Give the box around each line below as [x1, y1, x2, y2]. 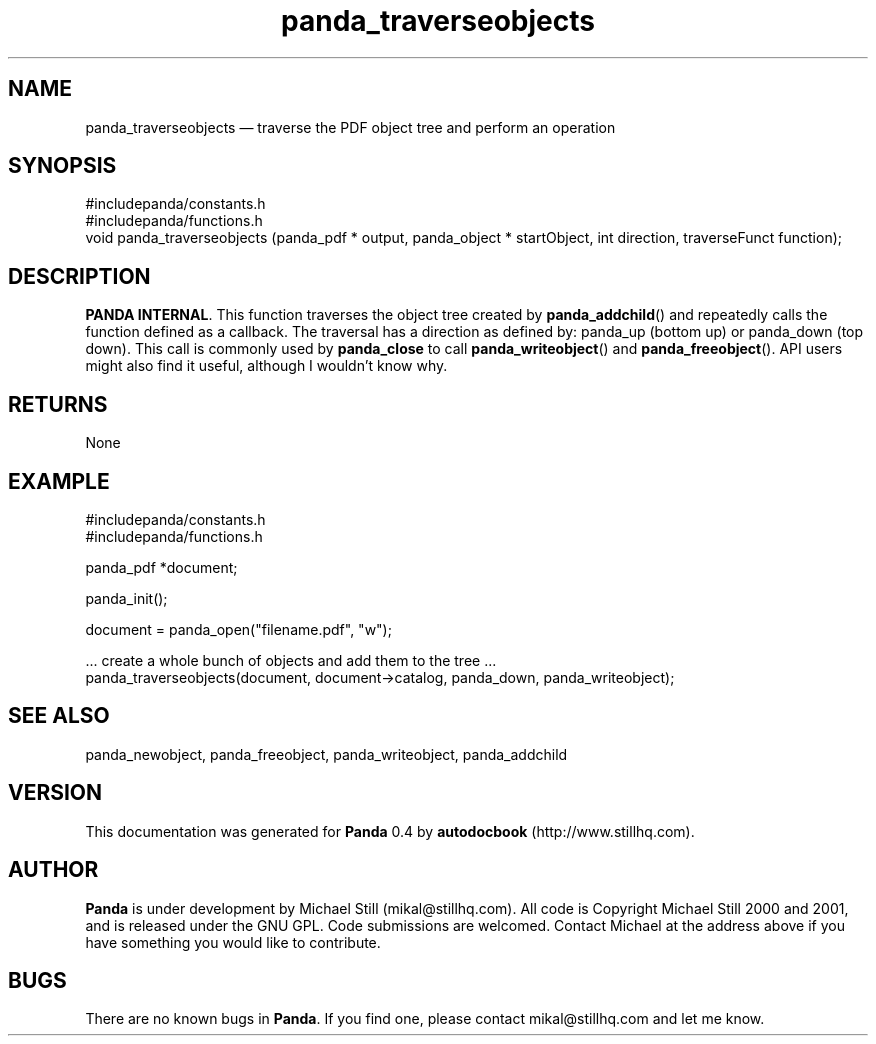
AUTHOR [8, 857, 99, 883]
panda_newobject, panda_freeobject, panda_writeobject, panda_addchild [85, 745, 568, 763]
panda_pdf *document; [85, 558, 238, 576]
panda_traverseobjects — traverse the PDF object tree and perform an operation [85, 118, 616, 136]
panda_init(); [85, 589, 168, 607]
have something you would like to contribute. [85, 933, 381, 951]
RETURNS [8, 391, 108, 417]
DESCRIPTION [8, 263, 151, 289]
